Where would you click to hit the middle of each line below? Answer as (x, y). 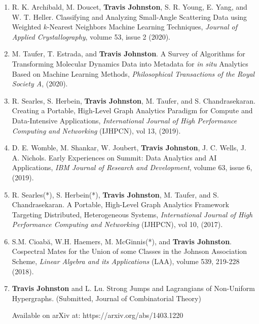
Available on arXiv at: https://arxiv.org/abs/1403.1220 (98, 315)
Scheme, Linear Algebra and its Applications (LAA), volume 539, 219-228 (126, 261)
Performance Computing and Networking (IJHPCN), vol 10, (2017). (117, 224)
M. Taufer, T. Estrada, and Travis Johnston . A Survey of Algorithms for (128, 54)
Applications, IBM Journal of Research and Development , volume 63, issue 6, (132, 167)
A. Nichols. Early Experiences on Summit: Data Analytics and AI (114, 157)
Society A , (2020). (40, 84)
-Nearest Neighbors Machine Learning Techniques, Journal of (142, 27)
